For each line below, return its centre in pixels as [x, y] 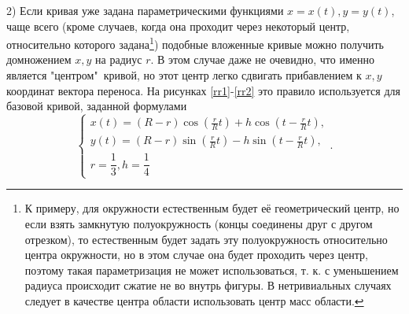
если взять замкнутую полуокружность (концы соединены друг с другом [199, 224]
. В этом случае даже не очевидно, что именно [262, 59]
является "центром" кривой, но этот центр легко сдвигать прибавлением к [184, 75]
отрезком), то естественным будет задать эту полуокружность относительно [206, 239]
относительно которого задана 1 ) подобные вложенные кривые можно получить [195, 43]
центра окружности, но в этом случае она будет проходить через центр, [196, 255]
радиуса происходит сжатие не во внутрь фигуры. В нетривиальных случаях [208, 285]
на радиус [119, 59]
